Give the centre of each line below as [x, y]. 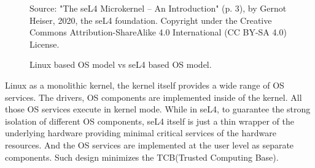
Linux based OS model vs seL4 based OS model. [121, 64]
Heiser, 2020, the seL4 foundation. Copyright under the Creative [151, 20]
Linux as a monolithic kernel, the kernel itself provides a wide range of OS [145, 85]
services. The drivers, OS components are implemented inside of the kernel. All [154, 97]
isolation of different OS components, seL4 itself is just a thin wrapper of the [150, 121]
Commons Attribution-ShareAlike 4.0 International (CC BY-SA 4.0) [158, 32]
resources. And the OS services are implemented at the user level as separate [150, 144]
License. [45, 44]
